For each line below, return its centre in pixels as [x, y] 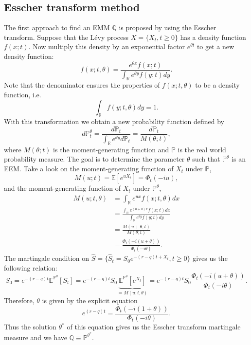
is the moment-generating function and [111, 149]
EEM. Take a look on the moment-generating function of [89, 168]
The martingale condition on [47, 258]
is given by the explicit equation [90, 300]
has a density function [213, 37]
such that [206, 159]
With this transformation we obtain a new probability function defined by [114, 121]
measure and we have [36, 337]
